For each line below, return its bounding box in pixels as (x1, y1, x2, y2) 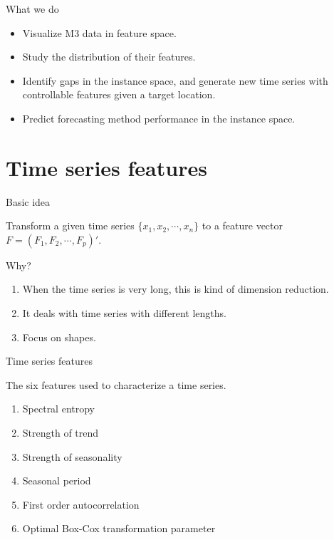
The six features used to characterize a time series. (6, 377, 226, 392)
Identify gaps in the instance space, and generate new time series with (22, 73, 328, 88)
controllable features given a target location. (22, 87, 216, 102)
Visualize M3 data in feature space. (22, 25, 177, 40)
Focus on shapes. (22, 329, 96, 344)
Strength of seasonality (22, 449, 122, 464)
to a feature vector (202, 218, 283, 233)
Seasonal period (22, 473, 91, 488)
